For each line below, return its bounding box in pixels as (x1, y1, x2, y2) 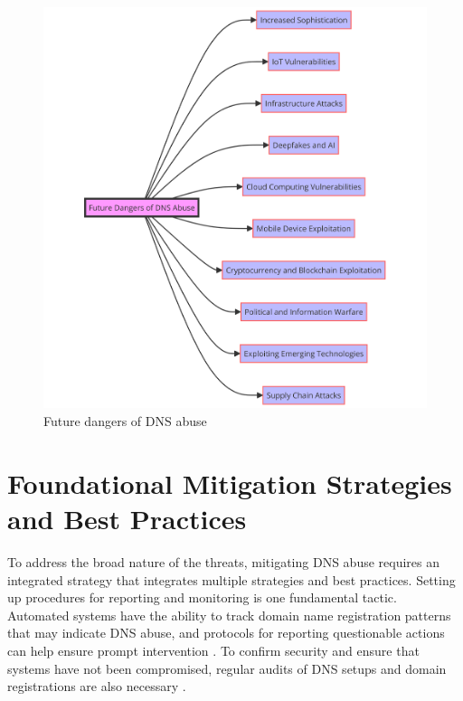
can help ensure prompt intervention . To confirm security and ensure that (7, 640, 420, 659)
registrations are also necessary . (7, 677, 186, 696)
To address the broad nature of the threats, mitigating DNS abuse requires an (7, 552, 440, 571)
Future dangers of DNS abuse (43, 412, 207, 431)
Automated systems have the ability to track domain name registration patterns (7, 605, 451, 624)
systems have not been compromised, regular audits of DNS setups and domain (7, 658, 447, 677)
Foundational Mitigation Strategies (7, 464, 452, 501)
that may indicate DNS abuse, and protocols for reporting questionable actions (7, 623, 445, 642)
